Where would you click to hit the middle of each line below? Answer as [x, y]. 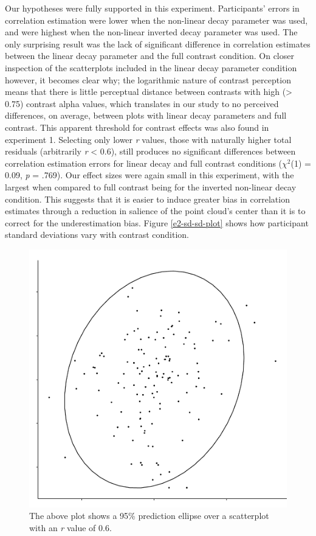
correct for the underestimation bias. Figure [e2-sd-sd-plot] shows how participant [157, 222]
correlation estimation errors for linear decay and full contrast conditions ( [144, 163]
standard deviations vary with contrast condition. [97, 235]
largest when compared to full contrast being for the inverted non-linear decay [151, 186]
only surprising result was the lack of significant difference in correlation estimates [158, 44]
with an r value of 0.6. [70, 528]
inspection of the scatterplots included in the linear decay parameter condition [151, 67]
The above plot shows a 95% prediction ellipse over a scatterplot [149, 516]
